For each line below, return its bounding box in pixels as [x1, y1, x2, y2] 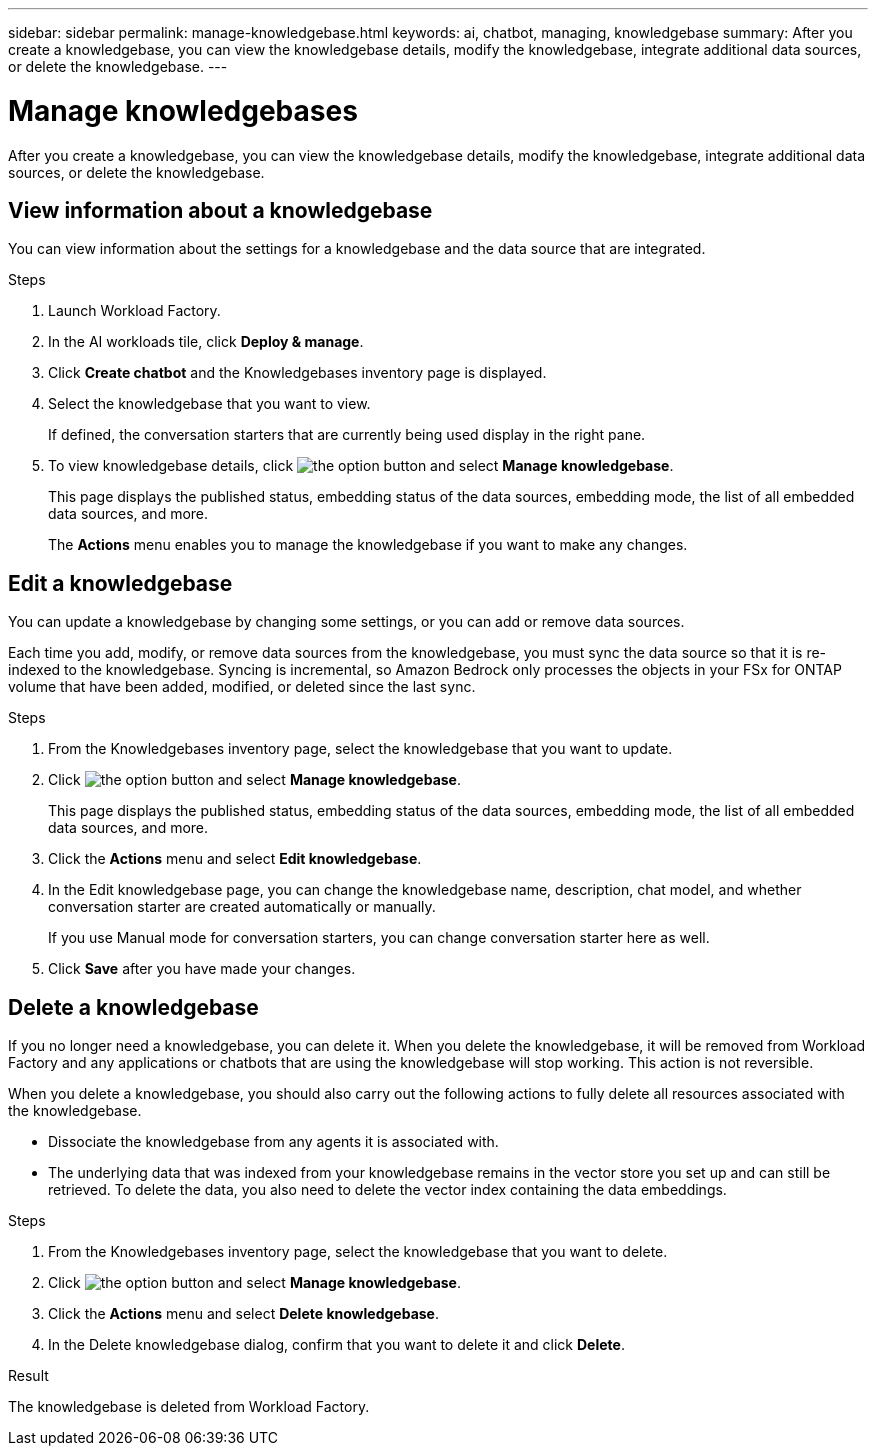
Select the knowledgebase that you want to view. [48, 395, 371, 413]
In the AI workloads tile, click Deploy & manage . [48, 333, 364, 351]
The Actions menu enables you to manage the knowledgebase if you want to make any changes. [48, 536, 688, 554]
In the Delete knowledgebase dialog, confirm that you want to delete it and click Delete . [48, 1336, 625, 1354]
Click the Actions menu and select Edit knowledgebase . [48, 850, 422, 868]
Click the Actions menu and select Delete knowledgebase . [48, 1305, 439, 1323]
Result [8, 1367, 49, 1385]
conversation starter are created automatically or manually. [48, 898, 436, 916]
